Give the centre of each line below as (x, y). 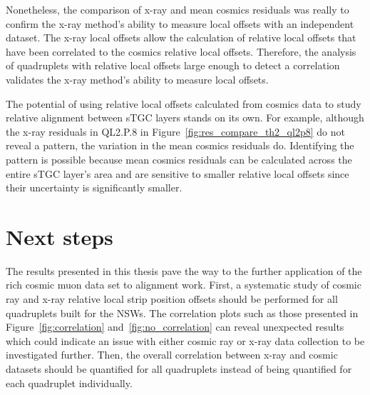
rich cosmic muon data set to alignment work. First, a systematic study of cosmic (184, 285)
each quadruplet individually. (69, 382)
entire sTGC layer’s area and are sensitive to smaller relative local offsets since (178, 173)
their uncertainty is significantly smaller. (94, 187)
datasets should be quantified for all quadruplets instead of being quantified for (179, 369)
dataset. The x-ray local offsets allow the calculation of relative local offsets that (181, 37)
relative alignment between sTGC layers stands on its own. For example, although (185, 117)
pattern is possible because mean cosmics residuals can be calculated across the (179, 159)
